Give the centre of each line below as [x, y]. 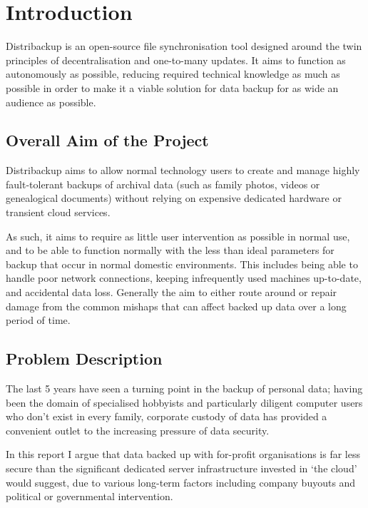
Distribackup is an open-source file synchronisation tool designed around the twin [184, 46]
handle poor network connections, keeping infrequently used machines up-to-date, [184, 278]
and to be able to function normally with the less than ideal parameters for [170, 250]
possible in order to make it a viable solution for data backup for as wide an [172, 87]
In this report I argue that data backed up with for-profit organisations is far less [183, 454]
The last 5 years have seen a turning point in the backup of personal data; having [184, 388]
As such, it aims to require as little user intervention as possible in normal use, [178, 236]
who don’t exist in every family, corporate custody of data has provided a [167, 416]
